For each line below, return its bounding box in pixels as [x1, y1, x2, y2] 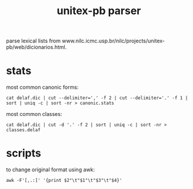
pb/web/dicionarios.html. [6, 44, 67, 51]
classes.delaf [6, 127, 41, 133]
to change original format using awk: [6, 166, 95, 173]
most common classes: [6, 111, 62, 118]
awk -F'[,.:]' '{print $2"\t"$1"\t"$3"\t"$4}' [6, 178, 122, 184]
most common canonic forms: [6, 84, 79, 91]
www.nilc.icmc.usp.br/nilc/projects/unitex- [61, 37, 165, 45]
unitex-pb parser [56, 4, 141, 18]
